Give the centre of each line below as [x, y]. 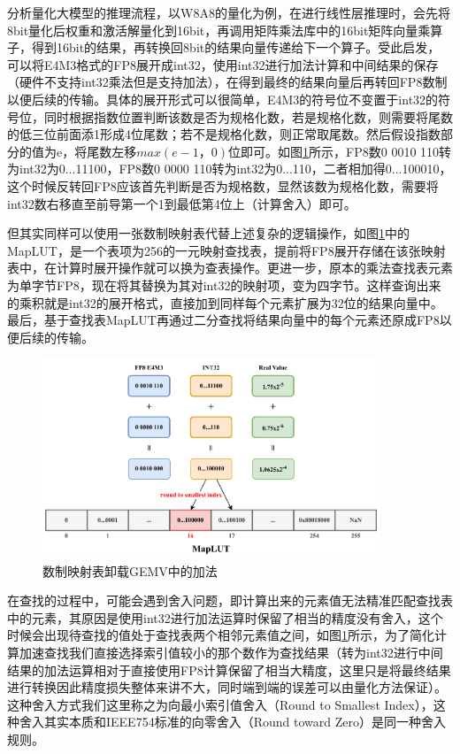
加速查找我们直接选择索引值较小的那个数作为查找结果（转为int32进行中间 [231, 653]
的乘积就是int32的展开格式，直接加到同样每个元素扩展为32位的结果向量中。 [225, 302]
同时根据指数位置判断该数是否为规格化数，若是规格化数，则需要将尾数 [248, 116]
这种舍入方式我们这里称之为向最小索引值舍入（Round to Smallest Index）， [220, 704]
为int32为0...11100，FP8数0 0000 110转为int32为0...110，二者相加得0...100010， [230, 169]
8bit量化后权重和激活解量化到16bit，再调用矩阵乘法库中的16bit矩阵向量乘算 [225, 30]
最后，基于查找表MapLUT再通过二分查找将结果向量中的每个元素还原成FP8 [223, 320]
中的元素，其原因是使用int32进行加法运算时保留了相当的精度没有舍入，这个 [225, 617]
